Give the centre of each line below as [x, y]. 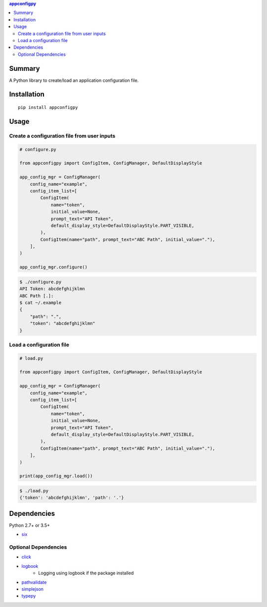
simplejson [33, 589]
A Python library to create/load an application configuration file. [74, 80]
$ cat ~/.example [41, 303]
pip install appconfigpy [48, 107]
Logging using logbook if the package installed [86, 573]
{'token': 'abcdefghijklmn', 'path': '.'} [72, 498]
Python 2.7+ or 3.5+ [30, 525]
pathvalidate [34, 582]
